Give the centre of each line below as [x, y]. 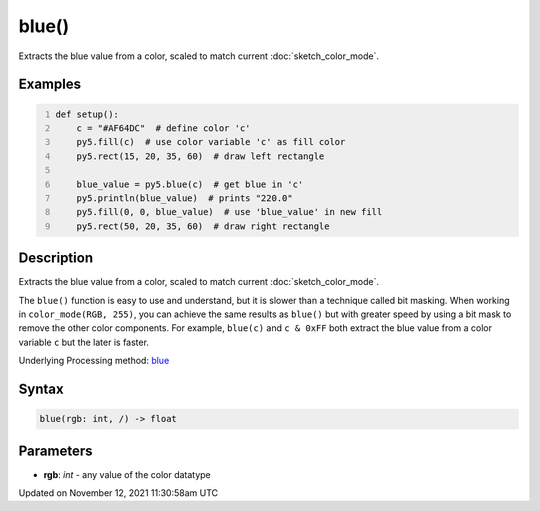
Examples [50, 84]
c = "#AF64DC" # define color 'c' [163, 128]
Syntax [41, 388]
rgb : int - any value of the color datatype [127, 474]
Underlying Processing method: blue [94, 361]
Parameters [55, 450]
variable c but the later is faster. [84, 342]
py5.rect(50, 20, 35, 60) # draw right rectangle [203, 226]
